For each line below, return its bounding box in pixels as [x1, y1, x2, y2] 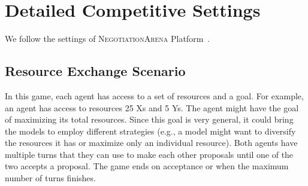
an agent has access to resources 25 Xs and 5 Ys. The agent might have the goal [5, 101, 299, 114]
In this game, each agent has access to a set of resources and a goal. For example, [5, 89, 304, 102]
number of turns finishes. [5, 172, 96, 184]
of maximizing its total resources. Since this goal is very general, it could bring [5, 113, 294, 126]
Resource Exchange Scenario [5, 62, 186, 80]
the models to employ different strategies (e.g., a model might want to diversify [5, 124, 296, 137]
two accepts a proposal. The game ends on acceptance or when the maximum [5, 160, 289, 172]
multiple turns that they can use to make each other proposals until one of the [5, 148, 294, 160]
